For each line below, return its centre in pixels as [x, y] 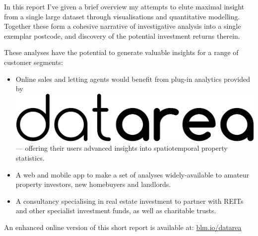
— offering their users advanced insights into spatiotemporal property [122, 148]
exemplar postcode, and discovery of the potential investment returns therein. [122, 35]
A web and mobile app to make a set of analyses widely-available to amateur [132, 174]
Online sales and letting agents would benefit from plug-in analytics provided [133, 79]
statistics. [30, 158]
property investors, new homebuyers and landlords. [93, 184]
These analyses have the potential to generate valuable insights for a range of [121, 52]
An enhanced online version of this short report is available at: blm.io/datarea [123, 227]
